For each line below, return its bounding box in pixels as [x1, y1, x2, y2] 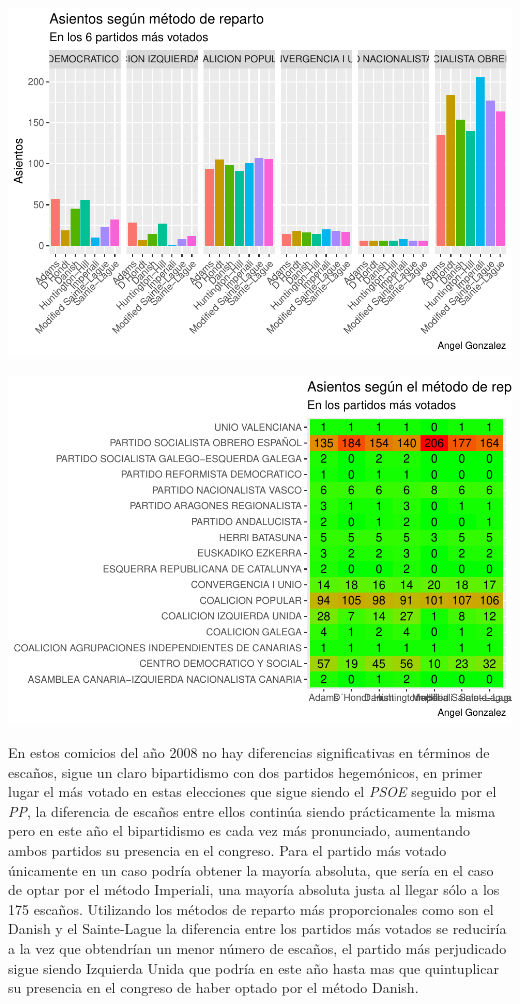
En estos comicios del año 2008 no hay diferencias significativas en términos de [8, 742, 490, 763]
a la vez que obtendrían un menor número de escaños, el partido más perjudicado [8, 937, 507, 958]
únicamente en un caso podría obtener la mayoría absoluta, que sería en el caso [8, 859, 494, 880]
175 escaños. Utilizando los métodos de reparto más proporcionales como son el [8, 898, 494, 919]
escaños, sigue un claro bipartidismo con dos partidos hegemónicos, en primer [8, 761, 483, 782]
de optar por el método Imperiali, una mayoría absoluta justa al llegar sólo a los [8, 879, 500, 900]
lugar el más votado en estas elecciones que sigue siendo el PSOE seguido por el [8, 781, 497, 802]
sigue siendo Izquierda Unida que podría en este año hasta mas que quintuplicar [8, 957, 499, 978]
